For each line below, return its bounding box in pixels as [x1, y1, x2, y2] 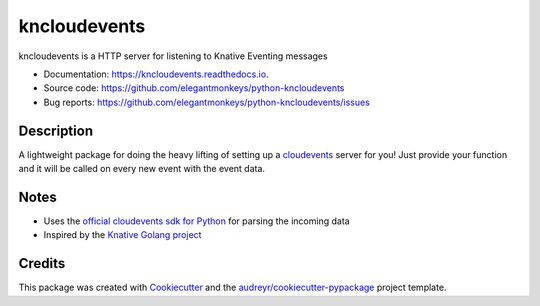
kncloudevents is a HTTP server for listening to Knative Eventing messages [18, 50, 329, 62]
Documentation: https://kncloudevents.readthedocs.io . [43, 68, 269, 80]
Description [18, 122, 94, 139]
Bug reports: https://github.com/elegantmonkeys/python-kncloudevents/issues [43, 96, 370, 108]
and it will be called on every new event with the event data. [18, 163, 265, 175]
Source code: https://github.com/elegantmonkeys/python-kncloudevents [43, 82, 345, 94]
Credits [18, 255, 66, 272]
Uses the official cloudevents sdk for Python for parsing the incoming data [43, 215, 350, 227]
